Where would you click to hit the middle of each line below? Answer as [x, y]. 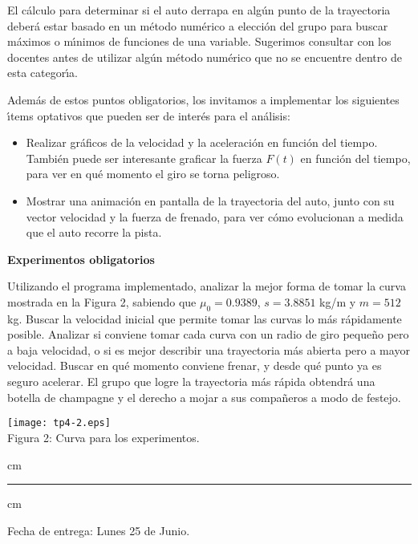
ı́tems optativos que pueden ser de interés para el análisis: [149, 115]
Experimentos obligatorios [81, 259]
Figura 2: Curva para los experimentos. [103, 437]
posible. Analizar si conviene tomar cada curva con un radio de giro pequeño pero [208, 334]
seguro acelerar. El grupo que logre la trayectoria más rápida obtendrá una [191, 382]
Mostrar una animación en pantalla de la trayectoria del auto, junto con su [210, 200]
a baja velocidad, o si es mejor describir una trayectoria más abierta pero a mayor [209, 349]
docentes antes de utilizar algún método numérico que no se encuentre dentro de [205, 57]
